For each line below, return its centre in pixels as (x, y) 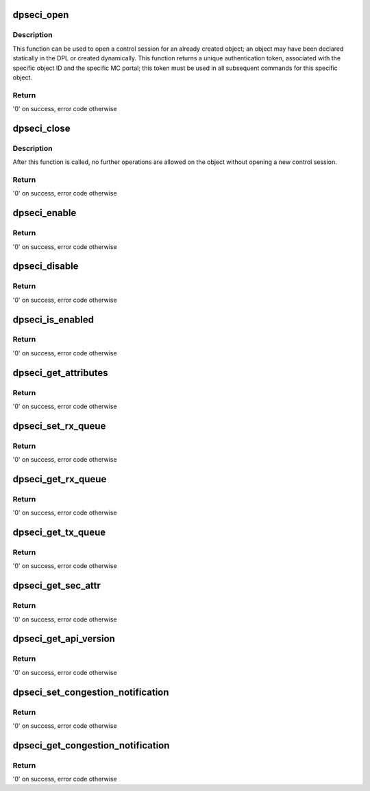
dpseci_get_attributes (61, 373)
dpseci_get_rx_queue (60, 479)
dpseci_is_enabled (53, 319)
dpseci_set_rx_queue (59, 426)
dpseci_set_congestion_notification (91, 692)
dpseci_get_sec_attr (57, 586)
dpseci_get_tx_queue (59, 533)
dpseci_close (41, 128)
